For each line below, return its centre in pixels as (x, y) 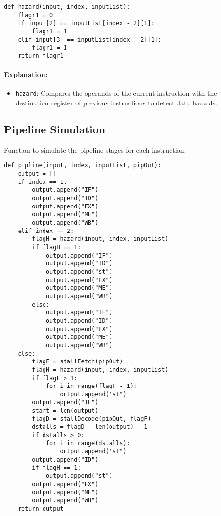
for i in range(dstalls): (88, 443)
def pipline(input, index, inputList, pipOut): (83, 166)
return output (41, 509)
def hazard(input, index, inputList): (67, 7)
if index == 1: (42, 182)
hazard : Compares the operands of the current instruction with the (116, 93)
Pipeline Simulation (55, 129)
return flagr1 (41, 56)
